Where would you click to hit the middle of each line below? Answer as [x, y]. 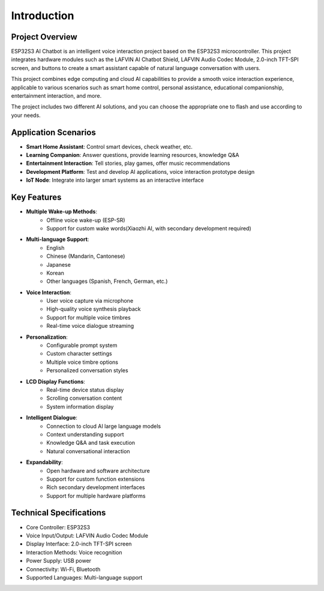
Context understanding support [85, 434]
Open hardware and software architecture [98, 471]
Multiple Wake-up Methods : [61, 212]
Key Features [36, 197]
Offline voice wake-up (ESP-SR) [86, 220]
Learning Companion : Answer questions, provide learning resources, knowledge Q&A [133, 155]
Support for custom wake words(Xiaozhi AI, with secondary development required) [149, 228]
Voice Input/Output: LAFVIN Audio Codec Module [87, 535]
